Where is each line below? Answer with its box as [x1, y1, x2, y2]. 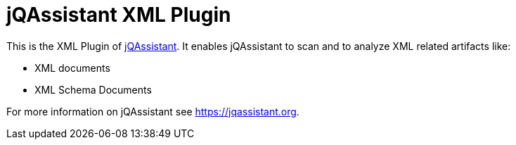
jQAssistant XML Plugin [6, 3, 231, 27]
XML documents [34, 61, 110, 74]
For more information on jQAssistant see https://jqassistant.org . [6, 105, 299, 118]
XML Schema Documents [34, 83, 152, 96]
